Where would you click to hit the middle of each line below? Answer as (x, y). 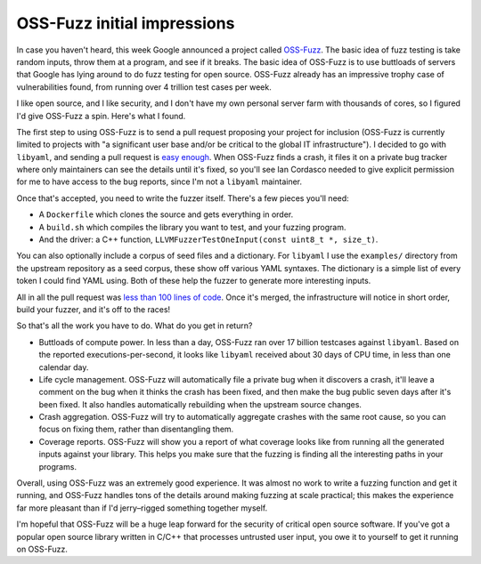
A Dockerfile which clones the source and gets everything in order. (166, 214)
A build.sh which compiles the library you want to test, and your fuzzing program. (192, 227)
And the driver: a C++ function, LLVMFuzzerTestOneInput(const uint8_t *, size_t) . (208, 239)
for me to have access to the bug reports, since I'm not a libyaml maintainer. (159, 181)
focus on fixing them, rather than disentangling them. (136, 429)
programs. (58, 466)
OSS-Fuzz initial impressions (126, 23)
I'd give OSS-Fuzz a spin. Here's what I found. (101, 116)
